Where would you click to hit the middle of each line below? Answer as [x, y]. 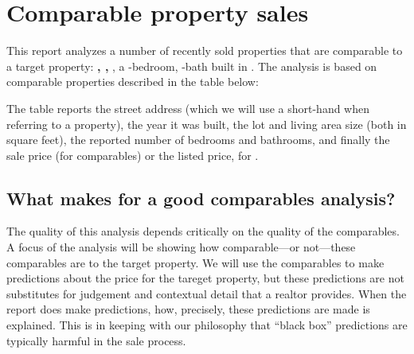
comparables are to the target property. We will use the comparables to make [195, 262]
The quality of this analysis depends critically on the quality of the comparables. [203, 231]
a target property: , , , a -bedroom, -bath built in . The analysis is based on [192, 66]
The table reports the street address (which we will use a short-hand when [188, 108]
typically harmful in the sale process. [96, 340]
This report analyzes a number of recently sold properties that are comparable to [205, 51]
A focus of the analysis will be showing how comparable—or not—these [181, 247]
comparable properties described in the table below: [133, 82]
